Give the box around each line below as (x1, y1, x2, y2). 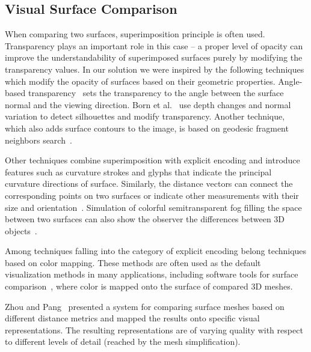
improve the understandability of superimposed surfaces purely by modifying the (5, 51, 303, 64)
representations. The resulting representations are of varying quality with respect (5, 323, 303, 336)
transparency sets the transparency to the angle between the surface (28, 86, 284, 99)
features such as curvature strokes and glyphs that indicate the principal (5, 165, 272, 178)
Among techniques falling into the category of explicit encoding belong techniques (5, 244, 307, 257)
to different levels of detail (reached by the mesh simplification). (5, 335, 241, 348)
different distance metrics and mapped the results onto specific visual (5, 312, 260, 324)
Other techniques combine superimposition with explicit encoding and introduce (5, 154, 300, 166)
